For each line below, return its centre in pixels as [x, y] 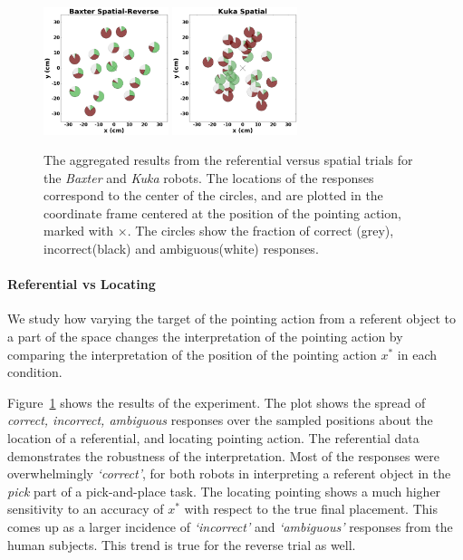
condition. [35, 372]
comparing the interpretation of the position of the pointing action [192, 354]
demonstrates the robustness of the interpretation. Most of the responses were [223, 455]
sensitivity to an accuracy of [86, 509]
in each [417, 354]
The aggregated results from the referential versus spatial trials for [228, 160]
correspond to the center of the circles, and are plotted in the [213, 195]
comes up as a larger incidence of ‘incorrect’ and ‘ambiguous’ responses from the [230, 526]
